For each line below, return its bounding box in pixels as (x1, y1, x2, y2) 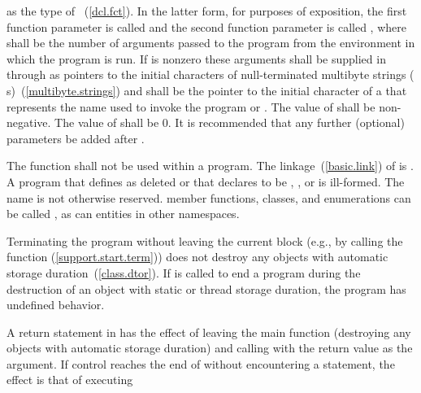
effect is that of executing (7, 371, 133, 388)
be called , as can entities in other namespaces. (7, 205, 240, 222)
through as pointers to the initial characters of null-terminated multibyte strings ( (7, 66, 414, 83)
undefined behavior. (7, 296, 105, 313)
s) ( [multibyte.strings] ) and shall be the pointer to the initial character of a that (7, 81, 407, 98)
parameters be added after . (7, 129, 145, 146)
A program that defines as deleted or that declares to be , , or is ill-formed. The (7, 172, 405, 190)
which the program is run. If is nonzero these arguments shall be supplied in (7, 50, 386, 67)
